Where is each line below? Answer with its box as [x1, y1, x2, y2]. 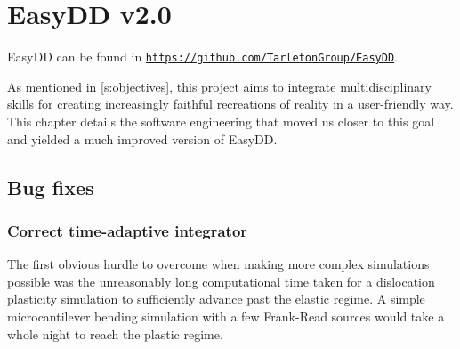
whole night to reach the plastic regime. [7, 324, 223, 343]
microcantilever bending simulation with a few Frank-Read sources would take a [7, 306, 445, 325]
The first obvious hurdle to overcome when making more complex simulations [7, 255, 430, 273]
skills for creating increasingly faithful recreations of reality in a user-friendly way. [7, 94, 454, 113]
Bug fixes [7, 173, 94, 200]
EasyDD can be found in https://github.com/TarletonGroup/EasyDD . [7, 47, 398, 66]
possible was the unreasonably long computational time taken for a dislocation [7, 272, 435, 290]
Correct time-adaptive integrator [7, 219, 248, 241]
